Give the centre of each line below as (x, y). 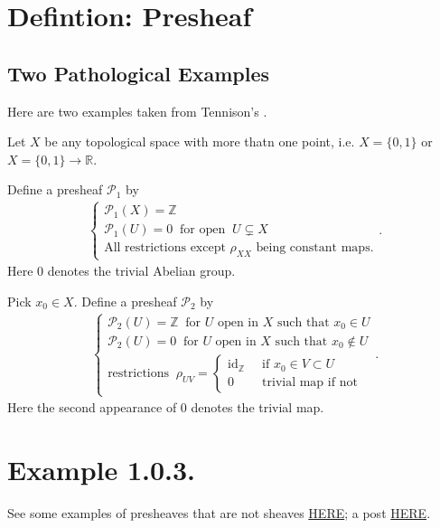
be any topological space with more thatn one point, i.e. (200, 141)
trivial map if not (310, 382)
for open (202, 230)
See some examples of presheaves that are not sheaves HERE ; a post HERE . (219, 512)
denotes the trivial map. (257, 407)
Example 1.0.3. (102, 469)
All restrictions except (165, 248)
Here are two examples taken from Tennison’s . (137, 111)
